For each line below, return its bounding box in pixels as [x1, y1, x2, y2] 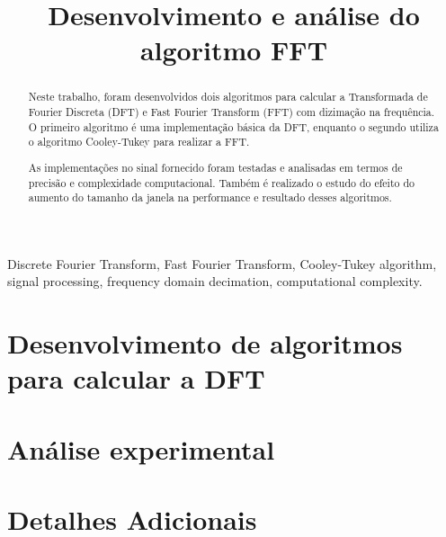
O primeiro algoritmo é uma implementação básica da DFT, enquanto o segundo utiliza [28, 119, 439, 134]
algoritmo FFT [139, 31, 328, 68]
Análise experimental [7, 430, 275, 467]
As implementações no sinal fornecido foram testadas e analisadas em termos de [28, 159, 403, 175]
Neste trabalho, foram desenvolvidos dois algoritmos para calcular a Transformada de [28, 89, 428, 104]
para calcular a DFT [7, 360, 265, 397]
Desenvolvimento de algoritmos [7, 325, 403, 362]
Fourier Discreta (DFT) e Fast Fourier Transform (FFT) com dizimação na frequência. [28, 104, 435, 120]
